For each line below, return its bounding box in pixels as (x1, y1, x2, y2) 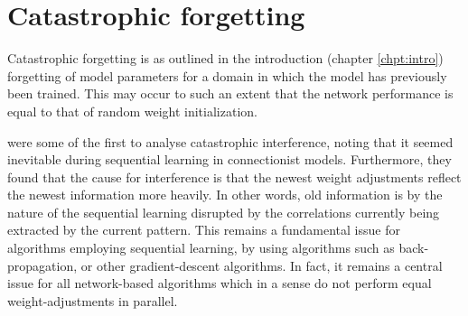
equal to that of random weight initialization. (7, 101, 257, 120)
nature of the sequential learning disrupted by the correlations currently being (7, 202, 440, 221)
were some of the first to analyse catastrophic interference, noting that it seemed (7, 132, 454, 151)
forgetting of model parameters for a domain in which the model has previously (7, 66, 447, 85)
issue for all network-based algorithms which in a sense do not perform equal (7, 274, 432, 293)
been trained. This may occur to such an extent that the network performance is (7, 84, 454, 103)
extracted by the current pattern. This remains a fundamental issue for (7, 220, 400, 239)
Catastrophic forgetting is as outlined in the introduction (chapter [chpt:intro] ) (7, 49, 444, 68)
